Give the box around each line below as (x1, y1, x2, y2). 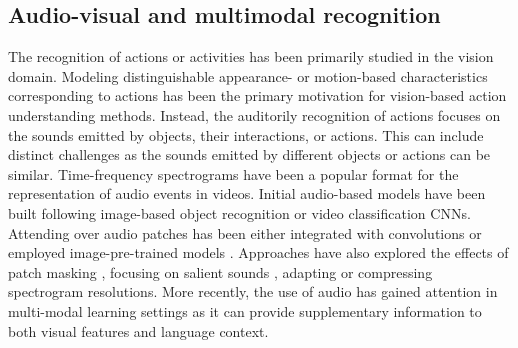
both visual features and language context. (8, 320, 269, 341)
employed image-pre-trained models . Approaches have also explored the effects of (8, 242, 509, 263)
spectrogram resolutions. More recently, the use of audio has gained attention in (8, 281, 498, 302)
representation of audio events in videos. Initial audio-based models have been (8, 183, 486, 204)
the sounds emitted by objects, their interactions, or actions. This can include (8, 124, 484, 145)
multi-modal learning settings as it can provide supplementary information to (8, 300, 482, 321)
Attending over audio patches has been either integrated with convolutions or (8, 222, 482, 243)
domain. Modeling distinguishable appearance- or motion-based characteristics (8, 65, 488, 86)
